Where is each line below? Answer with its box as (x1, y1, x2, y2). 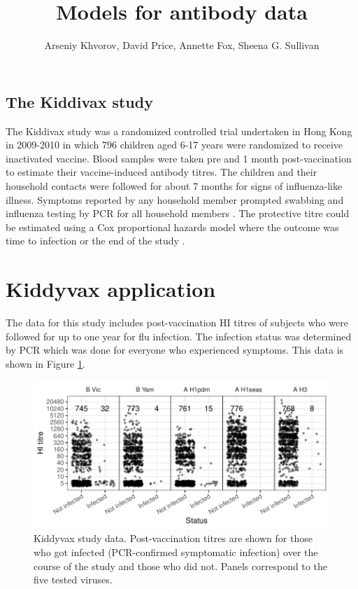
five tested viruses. (34, 572, 113, 587)
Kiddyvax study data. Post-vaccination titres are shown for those (34, 531, 313, 546)
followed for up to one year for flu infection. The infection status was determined (6, 328, 352, 343)
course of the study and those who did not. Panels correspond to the (34, 558, 327, 573)
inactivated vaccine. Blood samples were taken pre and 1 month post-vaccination (6, 151, 352, 165)
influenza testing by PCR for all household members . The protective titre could (6, 206, 350, 221)
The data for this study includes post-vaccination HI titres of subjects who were (6, 315, 348, 329)
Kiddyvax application (6, 275, 216, 303)
